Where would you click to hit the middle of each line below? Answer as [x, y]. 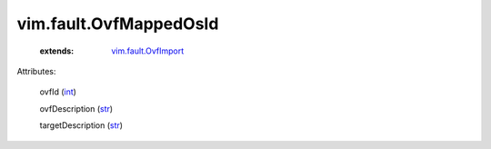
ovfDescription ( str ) [76, 108]
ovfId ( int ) [58, 92]
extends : [57, 51]
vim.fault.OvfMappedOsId [118, 24]
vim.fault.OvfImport [148, 51]
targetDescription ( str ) [81, 125]
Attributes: [36, 71]
